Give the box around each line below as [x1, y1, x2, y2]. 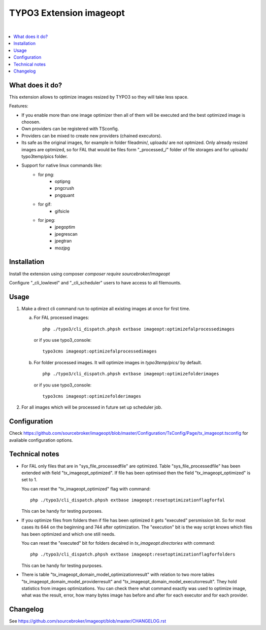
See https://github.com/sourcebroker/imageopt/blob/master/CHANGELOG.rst [9, 618, 166, 624]
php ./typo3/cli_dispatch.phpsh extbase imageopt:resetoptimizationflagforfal [30, 497, 225, 503]
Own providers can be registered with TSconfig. [21, 126, 119, 132]
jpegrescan [55, 231, 78, 237]
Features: [9, 103, 29, 109]
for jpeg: [38, 217, 56, 223]
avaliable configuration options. [9, 437, 73, 443]
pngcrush [55, 185, 74, 191]
